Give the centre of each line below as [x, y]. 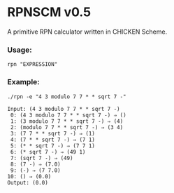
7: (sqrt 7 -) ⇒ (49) [42, 158]
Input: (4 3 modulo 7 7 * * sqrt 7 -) [64, 109]
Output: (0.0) [28, 182]
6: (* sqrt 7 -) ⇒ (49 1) [48, 152]
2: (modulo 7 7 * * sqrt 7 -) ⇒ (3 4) [67, 127]
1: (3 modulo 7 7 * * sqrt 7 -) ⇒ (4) [67, 121]
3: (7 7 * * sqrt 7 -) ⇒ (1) [53, 133]
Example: [23, 82]
